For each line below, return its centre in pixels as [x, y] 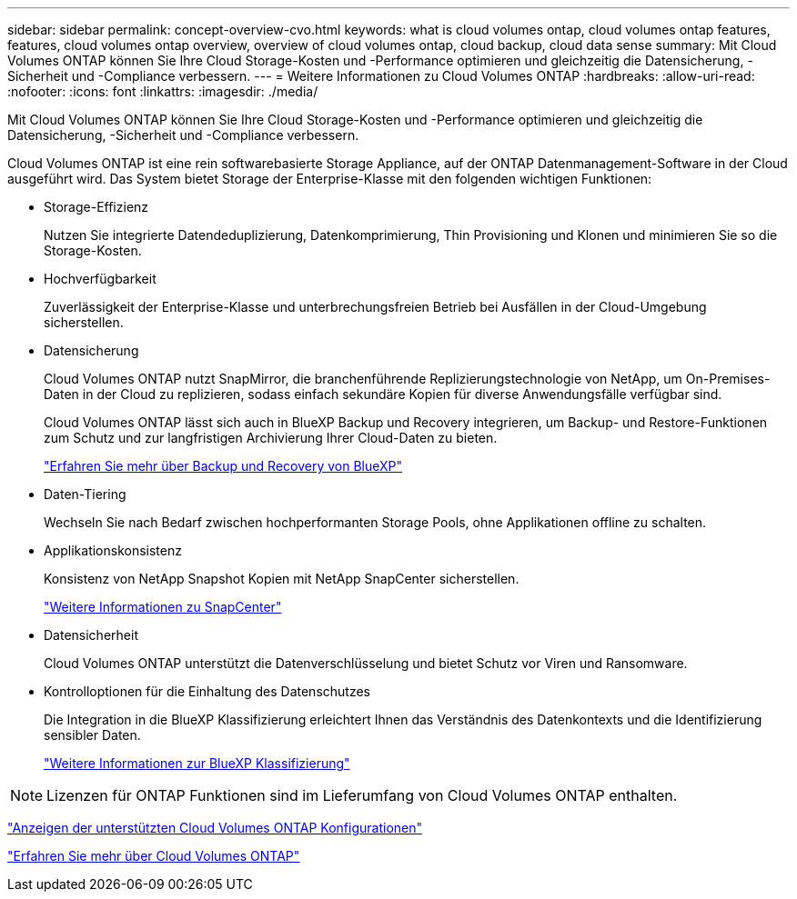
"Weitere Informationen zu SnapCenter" [163, 607]
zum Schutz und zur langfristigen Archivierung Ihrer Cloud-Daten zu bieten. [271, 438]
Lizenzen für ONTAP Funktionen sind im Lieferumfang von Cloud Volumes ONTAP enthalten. [362, 795]
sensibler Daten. [92, 735]
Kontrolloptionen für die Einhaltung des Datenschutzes [207, 691]
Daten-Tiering [85, 494]
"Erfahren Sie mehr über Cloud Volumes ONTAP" [154, 856]
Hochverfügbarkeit [100, 279]
